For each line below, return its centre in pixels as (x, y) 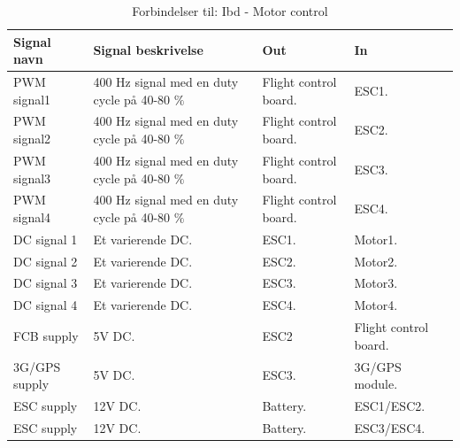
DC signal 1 (46, 239)
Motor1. (376, 239)
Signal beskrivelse (148, 50)
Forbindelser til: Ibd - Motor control (230, 11)
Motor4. (376, 305)
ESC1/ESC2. (390, 406)
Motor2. (376, 261)
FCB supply (46, 335)
